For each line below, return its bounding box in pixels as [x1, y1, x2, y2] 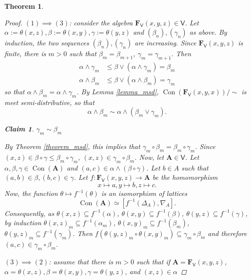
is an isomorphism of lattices [101, 188, 188, 198]
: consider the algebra [69, 17, 133, 27]
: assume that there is [49, 257, 113, 266]
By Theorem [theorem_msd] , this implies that [4, 141, 140, 151]
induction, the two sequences [4, 38, 89, 48]
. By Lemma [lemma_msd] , [77, 86, 159, 97]
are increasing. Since [135, 38, 196, 48]
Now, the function [4, 188, 58, 198]
